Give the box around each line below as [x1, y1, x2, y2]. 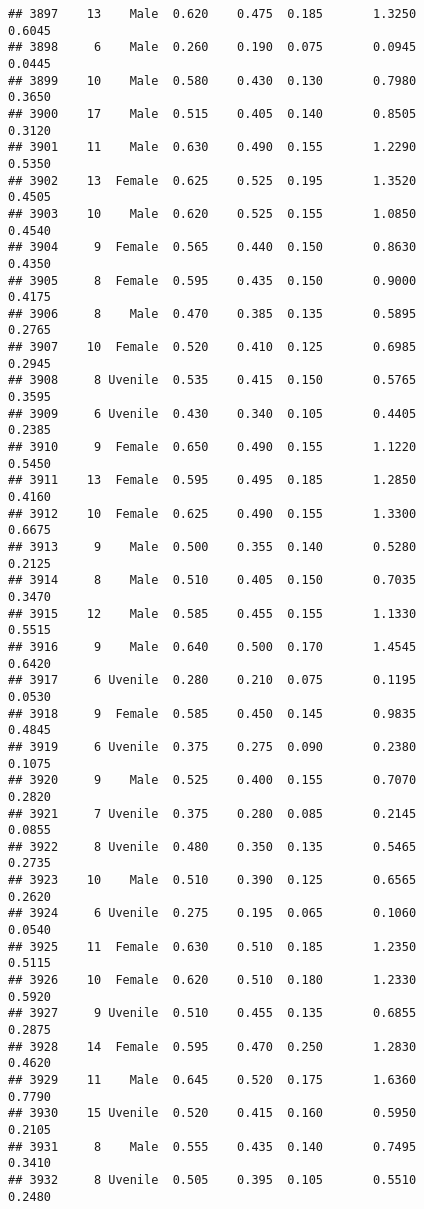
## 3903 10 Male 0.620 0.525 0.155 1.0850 [8, 206, 417, 221]
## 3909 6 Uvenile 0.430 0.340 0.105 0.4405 [8, 406, 417, 421]
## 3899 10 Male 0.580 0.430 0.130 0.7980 [8, 73, 417, 88]
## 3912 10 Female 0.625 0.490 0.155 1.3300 [8, 506, 417, 521]
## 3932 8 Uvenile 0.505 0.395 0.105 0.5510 [8, 1172, 417, 1187]
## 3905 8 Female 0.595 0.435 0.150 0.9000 [8, 273, 417, 288]
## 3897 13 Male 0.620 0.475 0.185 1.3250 [8, 7, 417, 21]
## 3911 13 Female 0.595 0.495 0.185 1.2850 [8, 473, 417, 488]
